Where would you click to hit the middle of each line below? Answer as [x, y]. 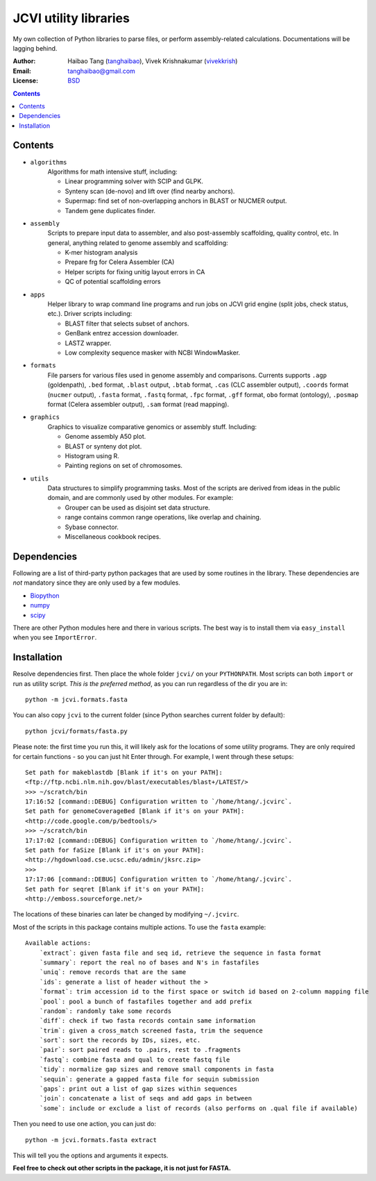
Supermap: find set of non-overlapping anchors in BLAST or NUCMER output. [176, 201]
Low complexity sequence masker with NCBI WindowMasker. [153, 353]
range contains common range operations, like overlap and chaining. [163, 517]
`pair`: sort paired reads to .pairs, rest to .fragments [140, 1050]
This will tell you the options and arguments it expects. [91, 1155]
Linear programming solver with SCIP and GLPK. [134, 181]
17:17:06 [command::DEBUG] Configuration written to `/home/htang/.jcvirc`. [159, 879]
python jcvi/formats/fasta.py [77, 731]
